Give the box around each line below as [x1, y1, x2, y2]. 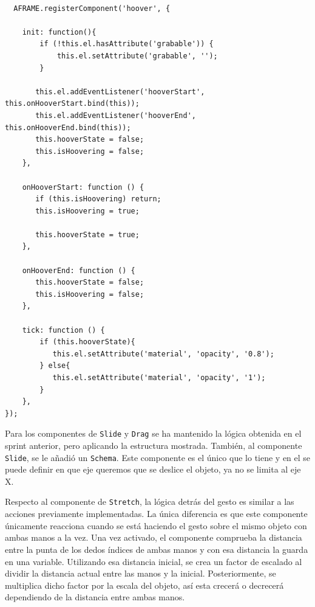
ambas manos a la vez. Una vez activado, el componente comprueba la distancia [5, 531, 302, 544]
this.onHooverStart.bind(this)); [5, 99, 140, 108]
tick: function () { [22, 325, 105, 335]
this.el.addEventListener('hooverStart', [35, 87, 205, 96]
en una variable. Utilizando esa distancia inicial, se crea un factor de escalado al [5, 555, 302, 567]
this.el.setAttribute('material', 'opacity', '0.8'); [52, 349, 274, 358]
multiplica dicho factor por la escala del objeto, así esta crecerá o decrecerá [5, 578, 284, 591]
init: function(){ [22, 27, 97, 36]
